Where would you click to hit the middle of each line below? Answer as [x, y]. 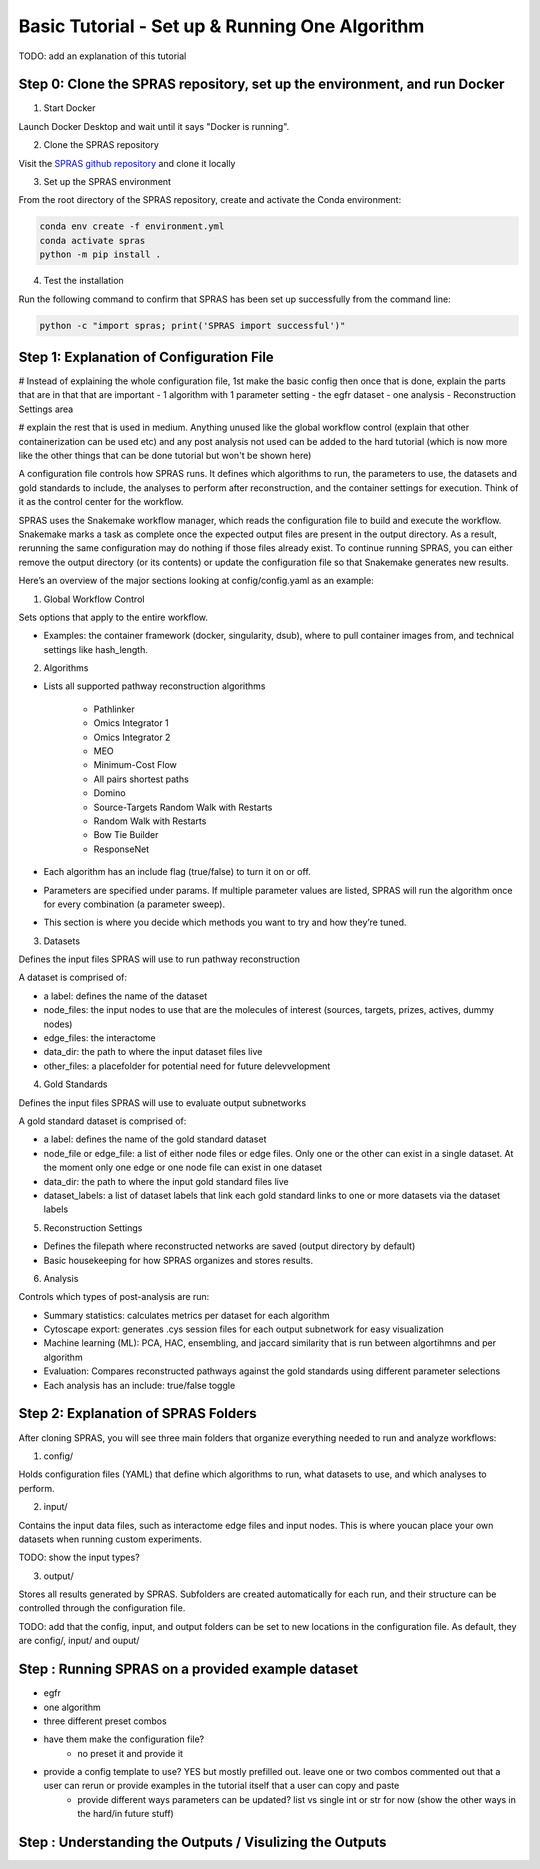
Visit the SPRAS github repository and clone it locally [127, 163]
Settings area [46, 409]
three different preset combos [105, 1721]
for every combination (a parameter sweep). [134, 904]
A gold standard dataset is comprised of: [102, 1121]
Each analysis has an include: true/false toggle [139, 1385]
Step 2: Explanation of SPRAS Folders [137, 1413]
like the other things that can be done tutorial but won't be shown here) [165, 455]
